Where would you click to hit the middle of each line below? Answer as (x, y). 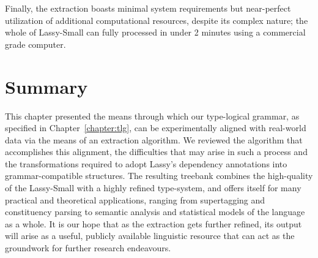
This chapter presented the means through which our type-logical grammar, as (152, 116)
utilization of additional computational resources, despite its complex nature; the (157, 20)
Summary (46, 86)
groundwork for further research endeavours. (88, 248)
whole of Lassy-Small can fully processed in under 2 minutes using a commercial (155, 32)
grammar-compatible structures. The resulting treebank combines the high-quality (159, 176)
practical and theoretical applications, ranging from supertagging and (135, 199)
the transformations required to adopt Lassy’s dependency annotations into (146, 163)
